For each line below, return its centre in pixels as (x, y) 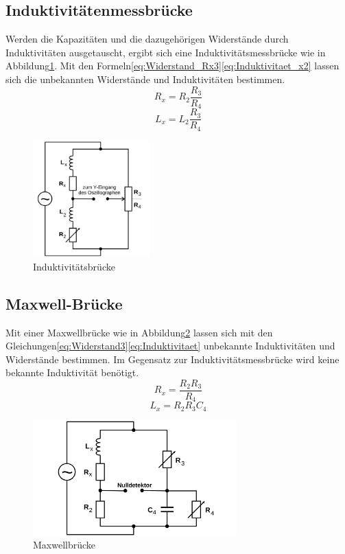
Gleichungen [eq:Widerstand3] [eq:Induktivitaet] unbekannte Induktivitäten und (170, 346)
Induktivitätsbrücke (74, 266)
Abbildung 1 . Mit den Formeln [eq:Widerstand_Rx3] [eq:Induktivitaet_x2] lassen (172, 66)
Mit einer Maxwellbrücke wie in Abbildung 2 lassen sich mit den (139, 332)
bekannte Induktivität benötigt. (72, 372)
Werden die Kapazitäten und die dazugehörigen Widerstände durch (147, 39)
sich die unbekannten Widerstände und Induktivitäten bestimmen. (145, 79)
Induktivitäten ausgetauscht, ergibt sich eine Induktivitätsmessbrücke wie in (166, 52)
